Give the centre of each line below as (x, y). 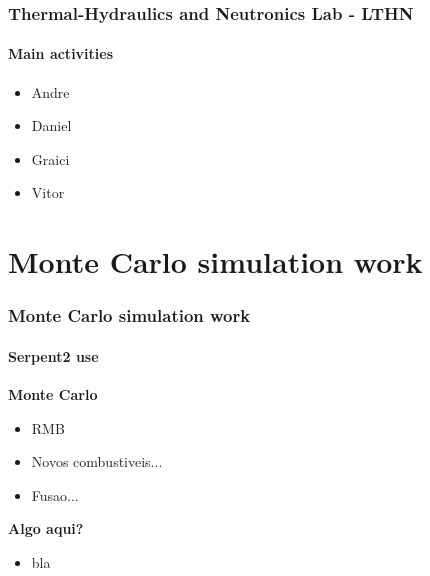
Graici (50, 158)
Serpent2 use (53, 355)
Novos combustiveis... (97, 461)
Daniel (51, 125)
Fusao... (55, 494)
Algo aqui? (46, 528)
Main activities (61, 53)
